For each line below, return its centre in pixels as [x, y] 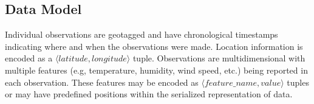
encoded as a [29, 58]
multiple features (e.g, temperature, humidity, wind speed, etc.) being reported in [156, 70]
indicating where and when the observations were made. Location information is [154, 46]
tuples [298, 82]
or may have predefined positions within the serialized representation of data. [149, 94]
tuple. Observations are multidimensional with [219, 58]
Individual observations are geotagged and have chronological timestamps [142, 34]
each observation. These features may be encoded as [102, 82]
